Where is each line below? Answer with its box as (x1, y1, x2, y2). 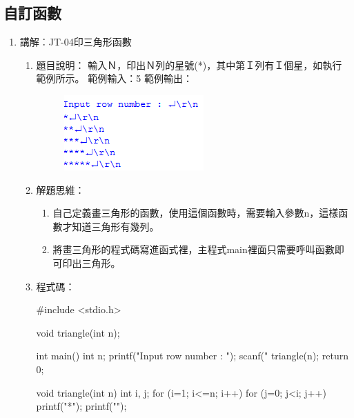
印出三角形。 (62, 255, 121, 270)
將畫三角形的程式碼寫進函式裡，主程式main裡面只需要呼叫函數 (52, 242, 335, 257)
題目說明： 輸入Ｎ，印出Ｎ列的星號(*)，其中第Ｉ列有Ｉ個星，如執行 (36, 57, 342, 72)
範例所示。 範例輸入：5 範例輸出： (36, 71, 193, 86)
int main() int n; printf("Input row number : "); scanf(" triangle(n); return (36, 348, 349, 363)
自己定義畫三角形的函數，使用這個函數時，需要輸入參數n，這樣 (52, 206, 339, 220)
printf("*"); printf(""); (36, 399, 127, 413)
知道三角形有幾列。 (72, 219, 159, 233)
